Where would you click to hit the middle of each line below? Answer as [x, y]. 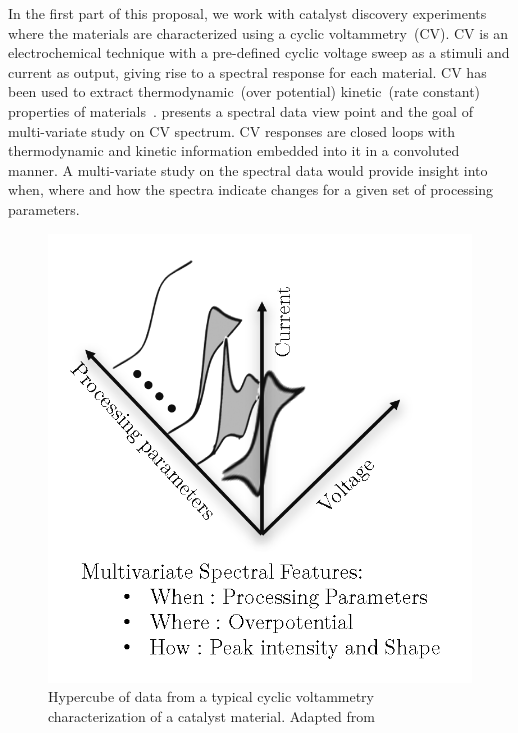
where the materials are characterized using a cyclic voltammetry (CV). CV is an [258, 32]
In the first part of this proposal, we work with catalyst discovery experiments [247, 13]
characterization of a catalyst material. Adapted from [211, 715]
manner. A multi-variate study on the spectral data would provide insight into [248, 169]
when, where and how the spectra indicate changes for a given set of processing [251, 189]
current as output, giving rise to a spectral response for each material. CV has [247, 71]
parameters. [44, 208]
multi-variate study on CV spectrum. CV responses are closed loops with [232, 130]
